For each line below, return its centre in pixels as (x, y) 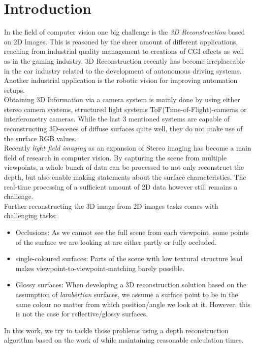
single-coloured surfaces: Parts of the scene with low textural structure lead (129, 258)
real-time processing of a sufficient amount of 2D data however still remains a (121, 186)
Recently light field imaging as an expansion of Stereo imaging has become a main (127, 148)
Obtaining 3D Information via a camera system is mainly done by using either (122, 99)
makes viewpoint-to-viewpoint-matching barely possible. (100, 268)
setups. (15, 90)
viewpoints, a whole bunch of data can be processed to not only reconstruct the (124, 167)
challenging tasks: (31, 215)
